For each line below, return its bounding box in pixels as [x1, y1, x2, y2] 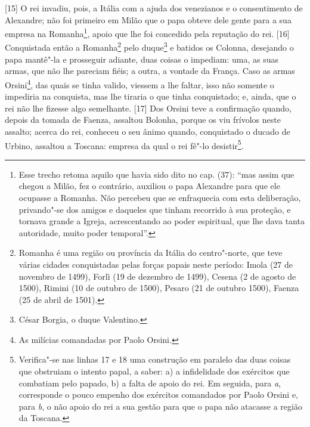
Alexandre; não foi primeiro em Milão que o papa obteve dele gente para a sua [5, 13, 292, 26]
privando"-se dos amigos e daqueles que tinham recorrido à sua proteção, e [18, 203, 291, 215]
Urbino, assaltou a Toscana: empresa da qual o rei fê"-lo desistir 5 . [5, 137, 244, 151]
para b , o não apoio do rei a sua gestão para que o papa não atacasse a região [18, 400, 302, 412]
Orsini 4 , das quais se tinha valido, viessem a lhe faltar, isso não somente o [5, 76, 274, 91]
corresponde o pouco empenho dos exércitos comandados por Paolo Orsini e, [18, 388, 299, 401]
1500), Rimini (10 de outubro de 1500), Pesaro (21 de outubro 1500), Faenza [18, 281, 299, 294]
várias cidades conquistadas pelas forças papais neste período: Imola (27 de [18, 258, 293, 270]
